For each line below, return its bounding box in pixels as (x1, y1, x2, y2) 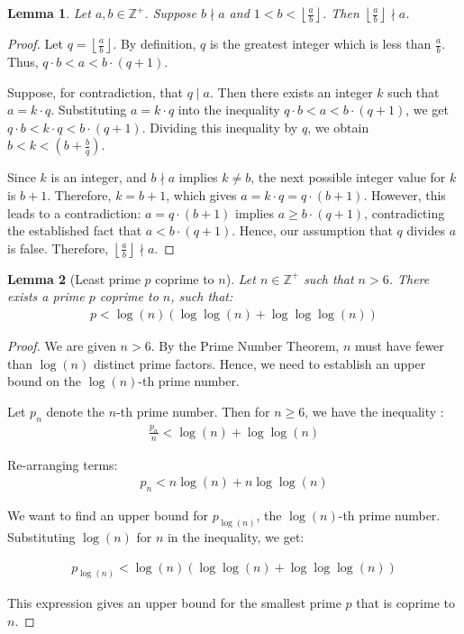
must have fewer (354, 335, 444, 354)
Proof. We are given (7, 335, 116, 354)
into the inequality (177, 100, 280, 119)
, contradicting (364, 203, 445, 222)
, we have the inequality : (305, 401, 444, 420)
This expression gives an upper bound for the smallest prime (7, 593, 341, 612)
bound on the (7, 372, 82, 391)
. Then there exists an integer (210, 82, 373, 101)
